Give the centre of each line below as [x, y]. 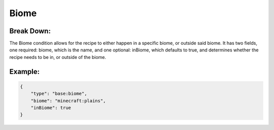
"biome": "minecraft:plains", [68, 101]
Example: [25, 71]
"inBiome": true [51, 108]
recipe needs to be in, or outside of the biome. [58, 57]
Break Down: [30, 31]
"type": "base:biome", [59, 94]
